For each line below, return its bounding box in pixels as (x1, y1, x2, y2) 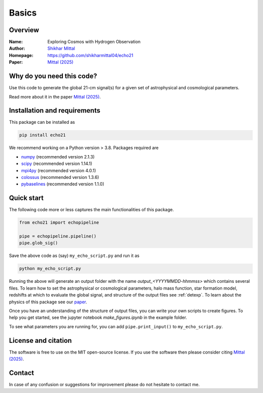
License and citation (9, 336, 72, 345)
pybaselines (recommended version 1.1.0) (21, 181, 105, 187)
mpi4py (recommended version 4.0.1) (21, 167, 96, 173)
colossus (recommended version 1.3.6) (21, 174, 99, 180)
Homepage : (9, 52, 34, 58)
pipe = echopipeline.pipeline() (19, 234, 97, 239)
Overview (9, 26, 39, 34)
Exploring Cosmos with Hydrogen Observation (47, 39, 141, 45)
